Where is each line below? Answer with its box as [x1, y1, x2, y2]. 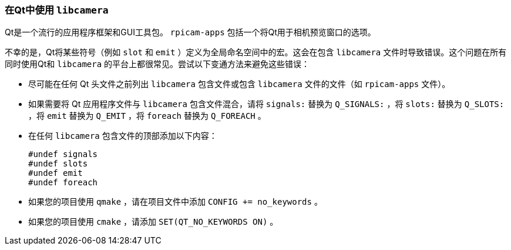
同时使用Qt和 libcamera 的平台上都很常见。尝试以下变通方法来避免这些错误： [5, 59, 310, 69]
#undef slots [28, 159, 88, 169]
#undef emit [28, 168, 83, 178]
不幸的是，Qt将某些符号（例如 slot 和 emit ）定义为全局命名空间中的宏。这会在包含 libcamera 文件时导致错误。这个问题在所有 [5, 47, 507, 58]
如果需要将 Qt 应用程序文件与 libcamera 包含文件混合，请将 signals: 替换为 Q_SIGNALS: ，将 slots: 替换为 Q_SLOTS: [28, 99, 505, 109]
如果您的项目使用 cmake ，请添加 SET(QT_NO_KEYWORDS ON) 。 [28, 216, 278, 227]
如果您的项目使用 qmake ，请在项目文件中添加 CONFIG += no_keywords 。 [28, 196, 322, 207]
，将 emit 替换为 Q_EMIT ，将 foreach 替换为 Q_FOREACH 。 [28, 111, 266, 121]
